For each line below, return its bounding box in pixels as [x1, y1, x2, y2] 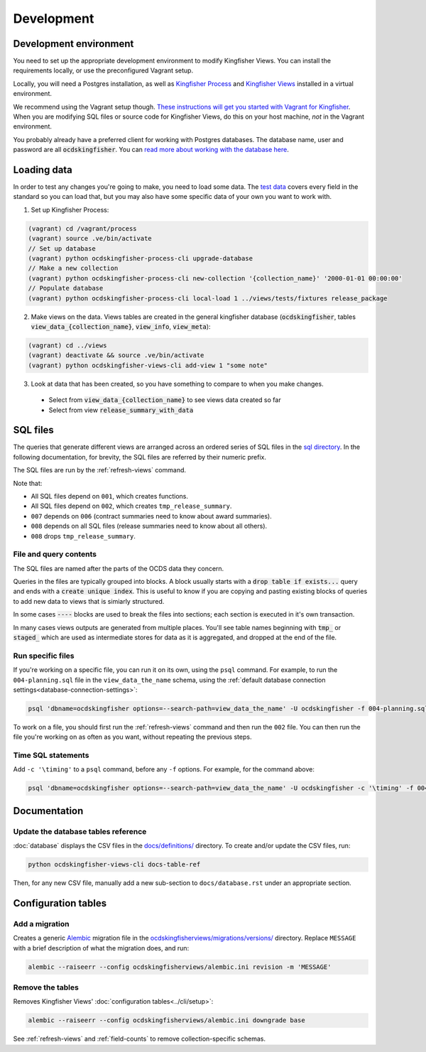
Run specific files [13, 651, 75, 661]
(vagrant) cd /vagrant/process [28, 224, 138, 232]
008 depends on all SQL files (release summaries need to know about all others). [31, 522, 268, 531]
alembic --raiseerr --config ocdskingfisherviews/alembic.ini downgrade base [28, 1016, 305, 1024]
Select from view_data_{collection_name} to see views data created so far [48, 396, 281, 404]
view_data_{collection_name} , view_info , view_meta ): [31, 322, 211, 330]
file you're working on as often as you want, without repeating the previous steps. [13, 732, 252, 742]
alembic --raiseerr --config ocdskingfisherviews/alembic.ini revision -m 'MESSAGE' [28, 962, 332, 971]
